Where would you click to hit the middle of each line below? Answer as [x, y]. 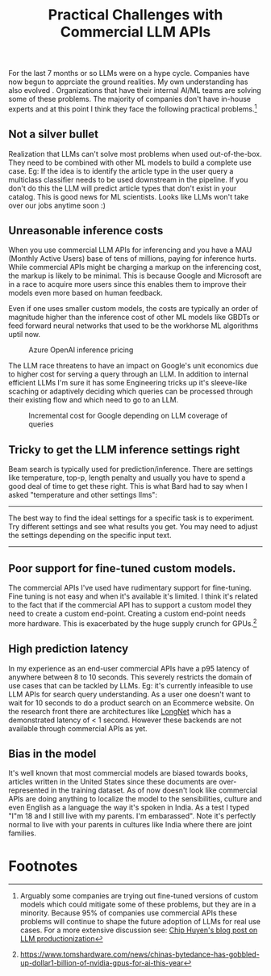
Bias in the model [52, 753]
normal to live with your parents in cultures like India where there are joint [130, 825]
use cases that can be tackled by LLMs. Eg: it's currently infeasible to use [131, 685]
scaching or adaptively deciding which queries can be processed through [131, 391]
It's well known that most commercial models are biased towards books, [128, 773]
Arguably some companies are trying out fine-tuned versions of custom [139, 896]
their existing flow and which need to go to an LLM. [94, 400]
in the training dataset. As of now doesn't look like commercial [154, 790]
